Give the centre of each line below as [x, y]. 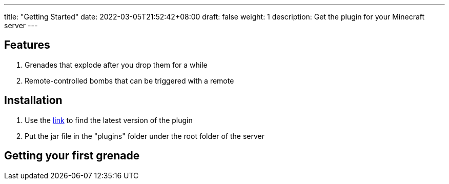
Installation [33, 100]
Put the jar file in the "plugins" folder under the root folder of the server [145, 136]
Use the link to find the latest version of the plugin [109, 120]
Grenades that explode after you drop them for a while [116, 65]
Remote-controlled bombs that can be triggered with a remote [129, 80]
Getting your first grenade [72, 156]
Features [27, 45]
